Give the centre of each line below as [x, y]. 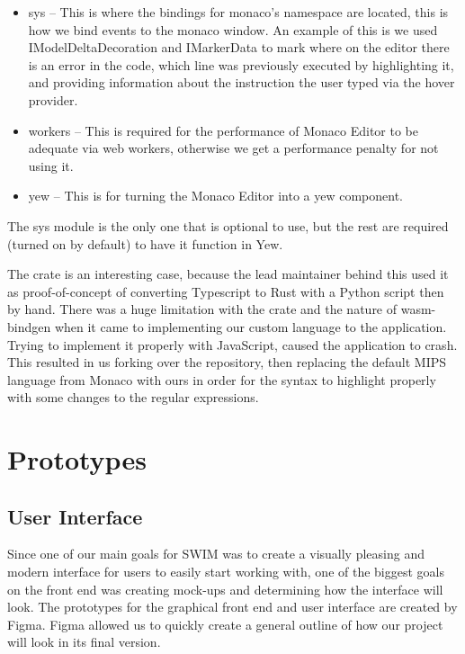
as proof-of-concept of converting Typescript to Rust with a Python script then [226, 291]
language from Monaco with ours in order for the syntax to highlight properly [222, 379]
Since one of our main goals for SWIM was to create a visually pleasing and [216, 554]
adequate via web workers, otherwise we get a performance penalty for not [233, 148]
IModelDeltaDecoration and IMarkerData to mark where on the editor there [239, 47]
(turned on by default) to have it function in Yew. [145, 243]
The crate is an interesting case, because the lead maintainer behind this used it [228, 274]
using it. [51, 165]
